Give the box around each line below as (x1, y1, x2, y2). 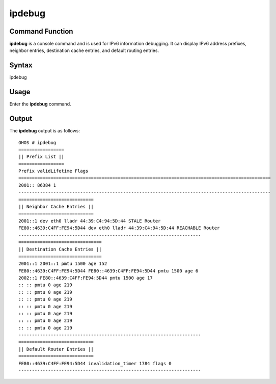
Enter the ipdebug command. (9, 101, 71, 107)
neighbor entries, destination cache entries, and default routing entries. (9, 47, 159, 53)
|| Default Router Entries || (18, 346, 94, 352)
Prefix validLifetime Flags (18, 168, 89, 174)
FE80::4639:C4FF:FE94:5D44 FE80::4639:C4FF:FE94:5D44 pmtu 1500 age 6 (18, 268, 199, 273)
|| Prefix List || (18, 154, 65, 160)
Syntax (9, 61, 33, 70)
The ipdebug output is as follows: (9, 128, 80, 134)
